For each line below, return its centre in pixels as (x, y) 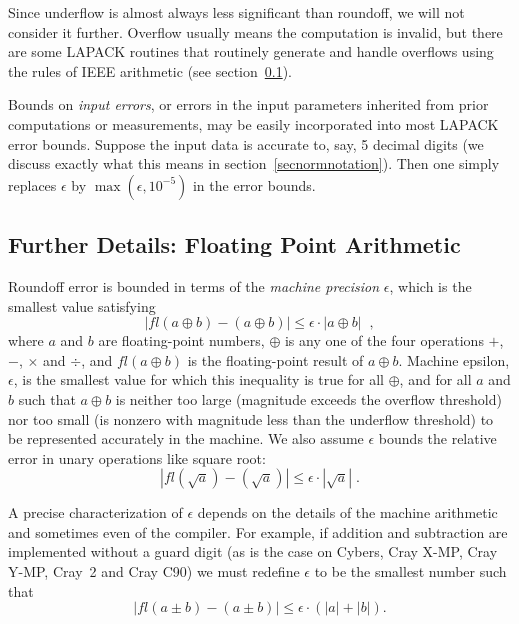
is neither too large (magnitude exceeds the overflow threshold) (308, 398)
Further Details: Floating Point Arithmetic (234, 244)
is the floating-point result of (275, 359)
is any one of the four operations (384, 340)
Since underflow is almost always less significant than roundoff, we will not (236, 12)
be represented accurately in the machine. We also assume (186, 438)
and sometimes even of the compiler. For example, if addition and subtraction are (258, 531)
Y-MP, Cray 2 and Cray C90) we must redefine (154, 571)
